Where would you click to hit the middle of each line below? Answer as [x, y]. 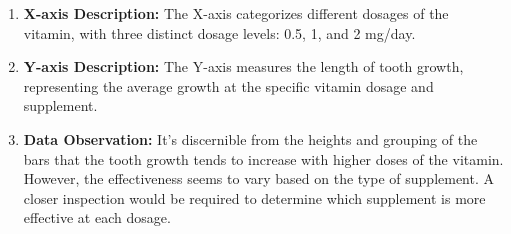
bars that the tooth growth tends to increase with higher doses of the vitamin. [263, 158]
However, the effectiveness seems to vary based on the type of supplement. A [259, 178]
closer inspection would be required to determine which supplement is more [254, 197]
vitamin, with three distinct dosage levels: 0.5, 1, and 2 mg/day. [219, 32]
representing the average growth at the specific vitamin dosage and [228, 85]
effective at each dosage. [97, 217]
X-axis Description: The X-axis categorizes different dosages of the [236, 13]
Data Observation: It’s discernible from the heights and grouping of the [250, 138]
